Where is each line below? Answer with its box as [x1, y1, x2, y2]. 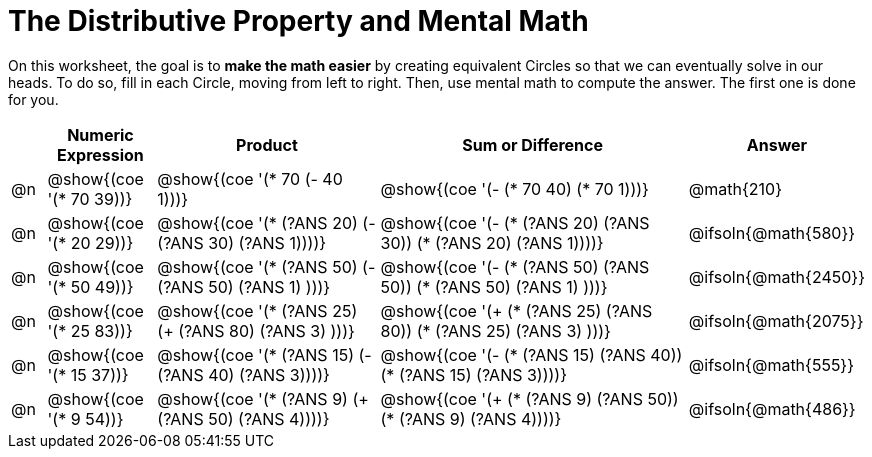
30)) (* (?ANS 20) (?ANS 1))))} [380, 232, 604, 253]
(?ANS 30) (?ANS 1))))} [157, 232, 327, 253]
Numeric [67, 124, 134, 145]
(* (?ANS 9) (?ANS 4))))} [380, 408, 562, 429]
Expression [57, 144, 144, 165]
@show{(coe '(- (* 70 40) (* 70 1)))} [380, 178, 649, 199]
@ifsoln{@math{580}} [688, 222, 856, 243]
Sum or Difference [462, 134, 604, 155]
